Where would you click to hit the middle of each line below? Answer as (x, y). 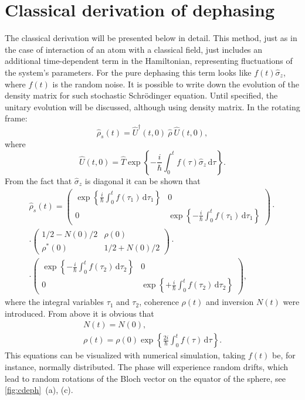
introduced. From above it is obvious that (79, 313)
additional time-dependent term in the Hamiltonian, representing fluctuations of (149, 61)
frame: (16, 118)
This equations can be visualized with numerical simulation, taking (125, 355)
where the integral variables (54, 302)
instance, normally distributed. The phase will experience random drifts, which (147, 366)
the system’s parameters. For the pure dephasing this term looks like (128, 72)
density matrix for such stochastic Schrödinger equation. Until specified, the (141, 95)
